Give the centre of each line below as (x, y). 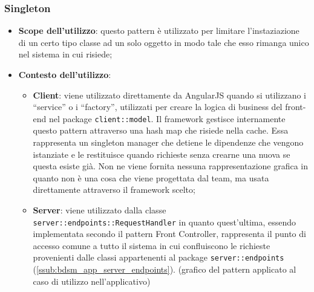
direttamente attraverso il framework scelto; (114, 190)
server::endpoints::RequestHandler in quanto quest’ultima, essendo (165, 222)
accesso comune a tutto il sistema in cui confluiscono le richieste (152, 245)
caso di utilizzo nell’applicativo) (92, 281)
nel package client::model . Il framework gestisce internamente (167, 118)
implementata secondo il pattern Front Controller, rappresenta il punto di (169, 234)
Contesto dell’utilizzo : (65, 74)
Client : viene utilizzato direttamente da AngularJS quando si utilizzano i (170, 95)
